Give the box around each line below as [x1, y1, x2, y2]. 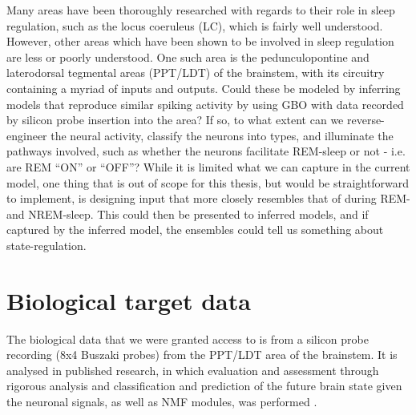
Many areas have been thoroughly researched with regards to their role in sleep [6, 2, 395, 18]
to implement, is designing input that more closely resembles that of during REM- [6, 190, 410, 207]
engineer [6, 127, 47, 143]
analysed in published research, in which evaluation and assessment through [6, 361, 379, 378]
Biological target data [6, 284, 251, 316]
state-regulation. [6, 236, 87, 253]
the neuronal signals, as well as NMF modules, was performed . [6, 393, 317, 409]
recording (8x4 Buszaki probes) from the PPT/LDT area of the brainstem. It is [6, 346, 398, 363]
